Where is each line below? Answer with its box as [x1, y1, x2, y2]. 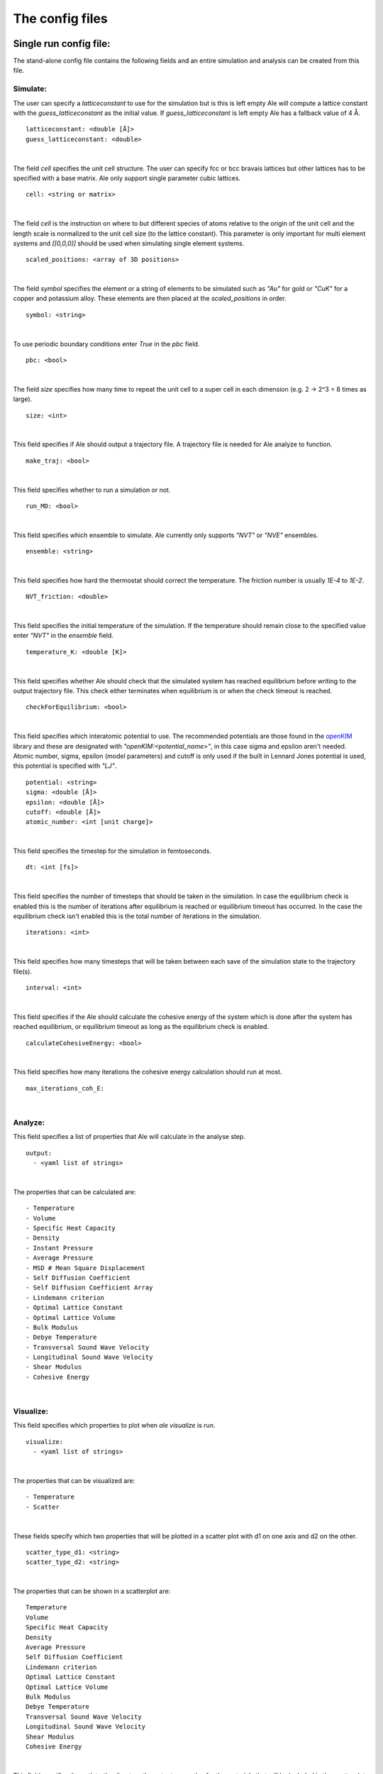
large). [13, 395, 33, 404]
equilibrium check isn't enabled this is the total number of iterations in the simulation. [13, 912, 262, 920]
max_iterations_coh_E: [26, 1084, 105, 1092]
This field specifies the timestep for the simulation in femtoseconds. [13, 847, 212, 855]
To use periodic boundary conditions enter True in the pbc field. [13, 339, 200, 348]
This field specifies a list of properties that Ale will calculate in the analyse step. [13, 1133, 246, 1141]
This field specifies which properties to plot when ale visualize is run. [13, 1421, 216, 1430]
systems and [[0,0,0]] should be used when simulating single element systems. [13, 238, 245, 248]
